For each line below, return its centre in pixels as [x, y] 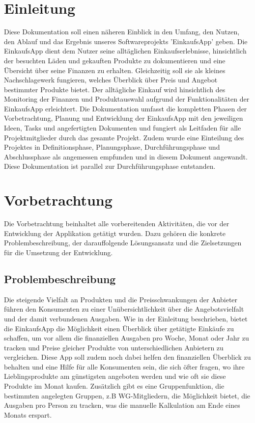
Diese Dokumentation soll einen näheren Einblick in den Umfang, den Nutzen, [122, 32]
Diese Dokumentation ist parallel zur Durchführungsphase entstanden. [110, 166]
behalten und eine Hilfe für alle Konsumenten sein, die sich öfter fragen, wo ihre [124, 366]
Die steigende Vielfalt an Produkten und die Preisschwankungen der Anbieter [121, 299]
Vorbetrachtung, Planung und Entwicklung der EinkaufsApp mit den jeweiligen [124, 118]
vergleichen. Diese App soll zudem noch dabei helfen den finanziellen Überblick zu [127, 357]
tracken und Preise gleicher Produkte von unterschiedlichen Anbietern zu [114, 347]
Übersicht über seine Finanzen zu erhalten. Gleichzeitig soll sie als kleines [115, 70]
